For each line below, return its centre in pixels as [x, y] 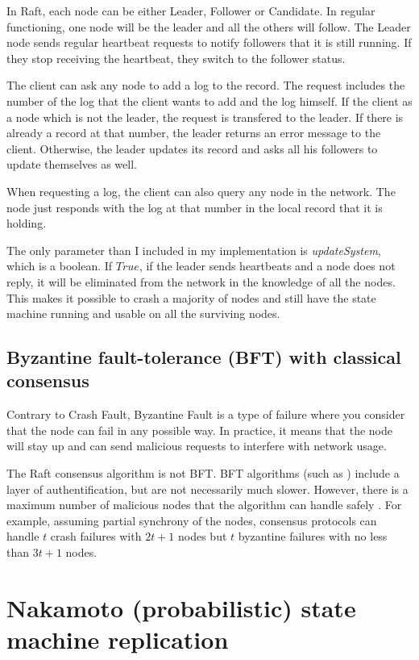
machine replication [118, 639]
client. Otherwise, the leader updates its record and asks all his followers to [192, 148]
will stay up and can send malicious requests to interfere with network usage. [197, 446]
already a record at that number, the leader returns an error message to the [194, 133]
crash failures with [96, 536]
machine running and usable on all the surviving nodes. [143, 313]
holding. [27, 223]
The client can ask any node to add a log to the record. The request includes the [206, 85]
